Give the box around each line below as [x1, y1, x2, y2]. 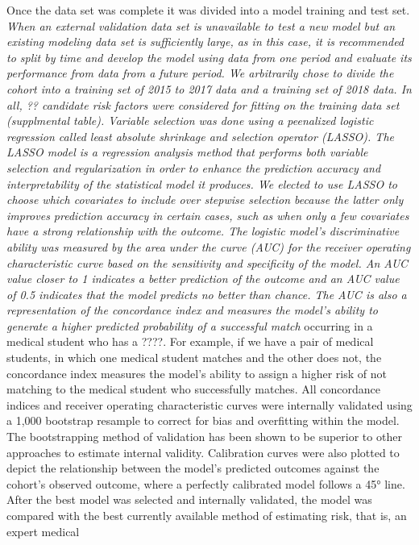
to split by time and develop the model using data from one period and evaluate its [6, 48, 412, 65]
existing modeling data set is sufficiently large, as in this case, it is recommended [6, 33, 404, 50]
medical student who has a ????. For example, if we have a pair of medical [6, 333, 374, 350]
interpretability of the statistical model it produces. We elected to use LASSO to [6, 175, 397, 192]
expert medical [6, 522, 80, 539]
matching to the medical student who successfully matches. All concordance [6, 381, 380, 397]
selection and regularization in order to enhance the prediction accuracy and [6, 159, 381, 176]
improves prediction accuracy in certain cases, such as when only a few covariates [6, 206, 409, 223]
